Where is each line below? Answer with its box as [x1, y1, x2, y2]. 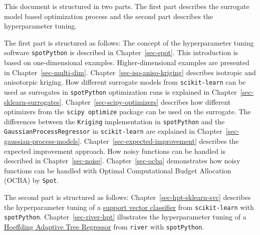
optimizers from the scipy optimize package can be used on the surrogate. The [4, 106, 251, 117]
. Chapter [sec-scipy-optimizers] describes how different [61, 96, 231, 107]
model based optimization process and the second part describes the [4, 11, 213, 21]
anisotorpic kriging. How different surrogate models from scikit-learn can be [4, 77, 246, 87]
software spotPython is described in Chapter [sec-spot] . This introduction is [4, 47, 238, 58]
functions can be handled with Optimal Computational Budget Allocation [4, 165, 231, 175]
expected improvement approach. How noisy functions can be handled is [4, 145, 226, 156]
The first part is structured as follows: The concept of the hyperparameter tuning [4, 37, 254, 48]
